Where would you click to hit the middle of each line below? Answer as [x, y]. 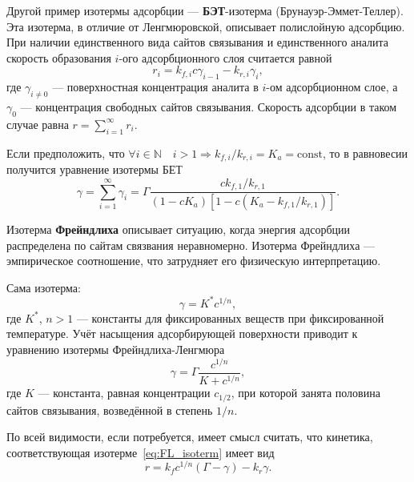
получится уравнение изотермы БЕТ [94, 169]
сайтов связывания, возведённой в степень [110, 410]
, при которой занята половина [305, 393]
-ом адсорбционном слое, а [332, 87]
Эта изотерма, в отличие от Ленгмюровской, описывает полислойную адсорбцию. [206, 26]
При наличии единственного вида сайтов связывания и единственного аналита [198, 42]
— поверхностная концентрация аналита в [155, 87]
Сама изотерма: [44, 287]
